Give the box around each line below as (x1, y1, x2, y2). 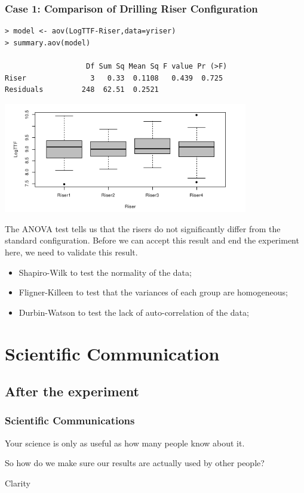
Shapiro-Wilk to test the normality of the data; (19, 266, 192, 278)
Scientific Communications (5, 413, 135, 428)
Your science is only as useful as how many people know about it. (5, 436, 245, 449)
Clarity (5, 476, 30, 489)
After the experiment (5, 382, 139, 400)
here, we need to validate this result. (5, 246, 138, 258)
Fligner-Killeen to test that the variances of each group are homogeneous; (19, 286, 288, 298)
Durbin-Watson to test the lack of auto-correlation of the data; (19, 306, 249, 318)
